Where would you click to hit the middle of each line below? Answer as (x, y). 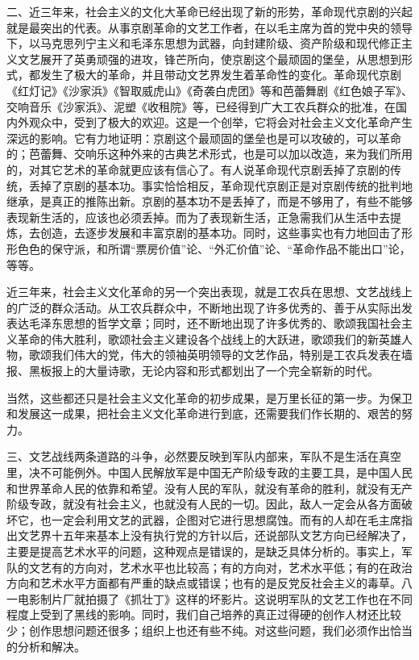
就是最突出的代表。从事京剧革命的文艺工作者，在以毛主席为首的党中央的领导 (209, 27)
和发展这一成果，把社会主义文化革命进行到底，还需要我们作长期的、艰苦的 (204, 414)
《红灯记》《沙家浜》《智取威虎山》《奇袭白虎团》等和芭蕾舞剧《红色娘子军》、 (209, 90)
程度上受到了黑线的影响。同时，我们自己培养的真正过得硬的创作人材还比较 (204, 614)
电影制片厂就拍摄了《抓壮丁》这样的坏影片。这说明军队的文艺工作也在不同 (215, 598)
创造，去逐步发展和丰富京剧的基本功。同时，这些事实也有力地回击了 (220, 233)
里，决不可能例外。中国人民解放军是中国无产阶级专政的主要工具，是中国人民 (209, 472)
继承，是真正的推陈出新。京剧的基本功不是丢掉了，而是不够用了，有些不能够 (209, 201)
